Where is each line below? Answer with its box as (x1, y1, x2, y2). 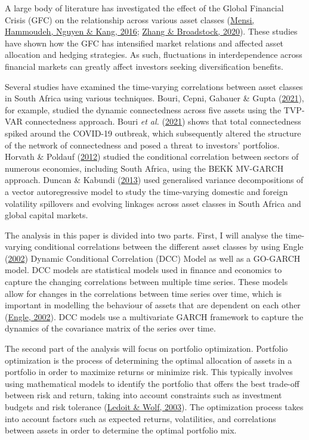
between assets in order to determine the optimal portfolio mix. (5, 424, 237, 436)
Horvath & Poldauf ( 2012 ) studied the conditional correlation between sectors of (5, 150, 299, 163)
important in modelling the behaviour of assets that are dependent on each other (5, 299, 301, 311)
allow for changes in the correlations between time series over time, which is (5, 287, 282, 299)
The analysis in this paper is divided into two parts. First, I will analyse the (5, 228, 283, 241)
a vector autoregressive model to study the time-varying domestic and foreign (5, 185, 288, 197)
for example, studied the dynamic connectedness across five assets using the (5, 103, 282, 116)
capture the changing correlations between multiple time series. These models (5, 275, 288, 288)
